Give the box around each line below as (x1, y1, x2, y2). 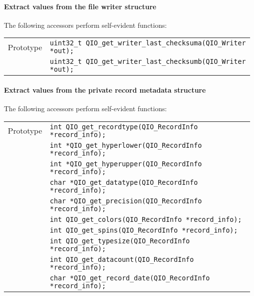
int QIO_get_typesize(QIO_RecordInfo (50, 237, 190, 245)
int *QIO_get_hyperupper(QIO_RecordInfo (50, 159, 202, 168)
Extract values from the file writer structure (4, 1, 156, 11)
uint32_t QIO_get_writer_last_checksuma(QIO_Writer (50, 39, 246, 47)
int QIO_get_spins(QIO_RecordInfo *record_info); (50, 226, 238, 234)
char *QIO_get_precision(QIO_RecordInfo (50, 197, 202, 205)
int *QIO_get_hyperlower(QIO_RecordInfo (50, 141, 202, 149)
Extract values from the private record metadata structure (4, 84, 206, 95)
